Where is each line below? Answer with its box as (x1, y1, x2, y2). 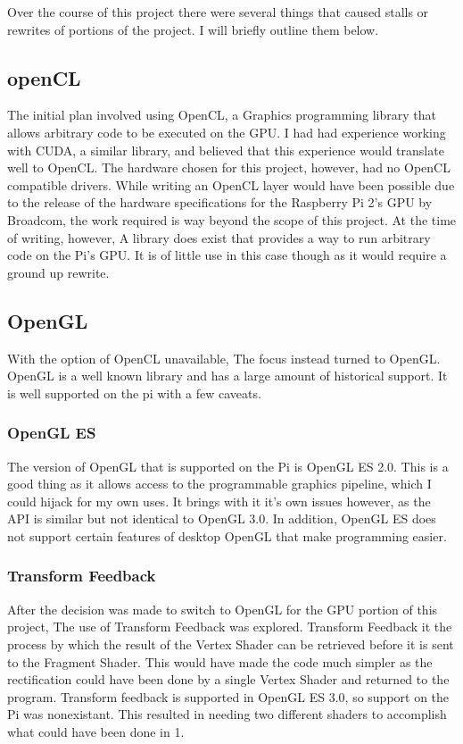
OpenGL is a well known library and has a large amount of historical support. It (7, 366, 448, 385)
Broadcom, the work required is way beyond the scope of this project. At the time (7, 210, 457, 229)
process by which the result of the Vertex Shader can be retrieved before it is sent (7, 634, 454, 653)
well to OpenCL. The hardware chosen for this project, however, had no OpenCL (7, 158, 451, 177)
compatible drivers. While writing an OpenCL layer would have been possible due (7, 175, 455, 194)
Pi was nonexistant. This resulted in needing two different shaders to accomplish (7, 705, 447, 723)
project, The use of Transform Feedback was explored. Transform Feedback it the (7, 617, 452, 636)
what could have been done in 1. (7, 722, 185, 740)
